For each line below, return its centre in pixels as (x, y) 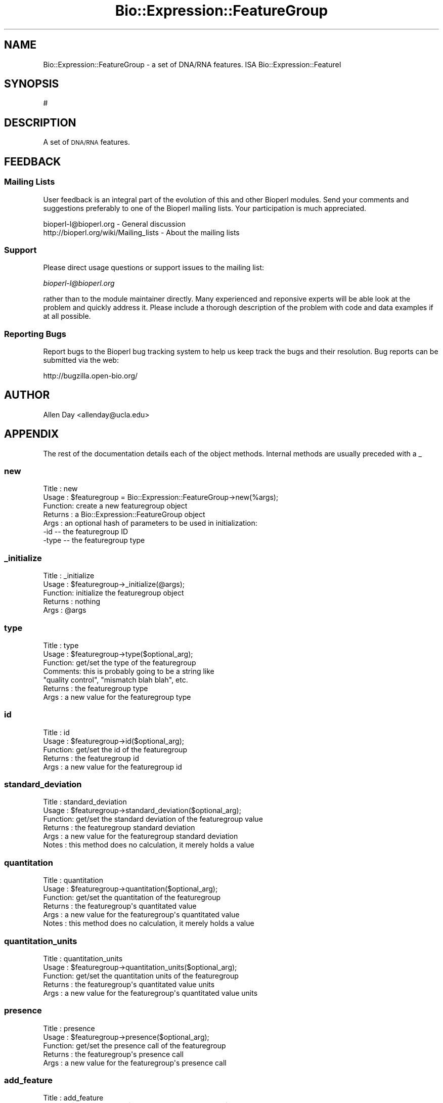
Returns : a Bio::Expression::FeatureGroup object (124, 515)
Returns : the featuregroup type (96, 688)
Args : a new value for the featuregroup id (113, 767)
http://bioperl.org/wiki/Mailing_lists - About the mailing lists (141, 232)
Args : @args (65, 610)
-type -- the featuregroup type (94, 540)
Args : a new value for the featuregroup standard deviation (141, 836)
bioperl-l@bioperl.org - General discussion (115, 224)
